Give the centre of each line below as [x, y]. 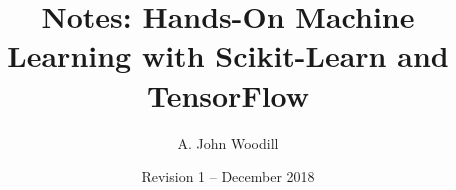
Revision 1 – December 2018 [228, 176]
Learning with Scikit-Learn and [228, 55]
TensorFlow [228, 94]
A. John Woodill [228, 142]
